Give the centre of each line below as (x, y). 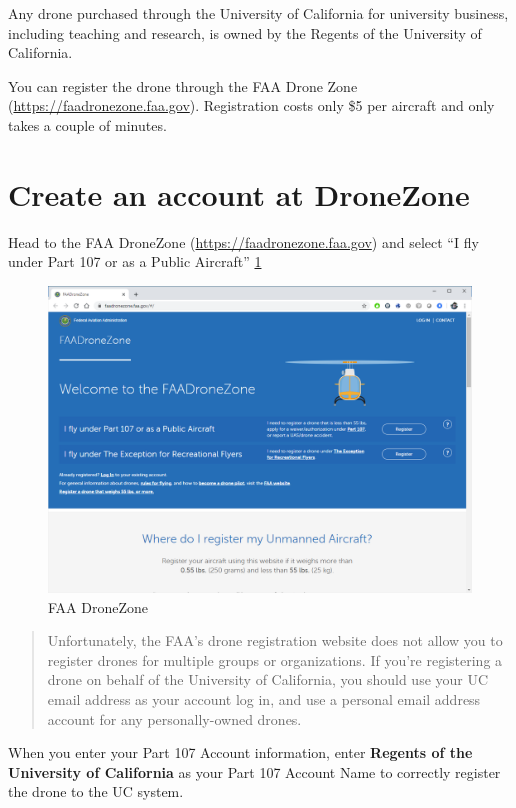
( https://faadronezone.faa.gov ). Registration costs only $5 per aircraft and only (251, 105)
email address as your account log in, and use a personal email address (264, 699)
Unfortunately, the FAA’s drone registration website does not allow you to (275, 640)
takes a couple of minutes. (87, 124)
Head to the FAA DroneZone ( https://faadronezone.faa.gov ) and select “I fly (243, 241)
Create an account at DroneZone (239, 193)
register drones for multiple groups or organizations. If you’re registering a (275, 659)
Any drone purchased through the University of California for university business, (258, 13)
